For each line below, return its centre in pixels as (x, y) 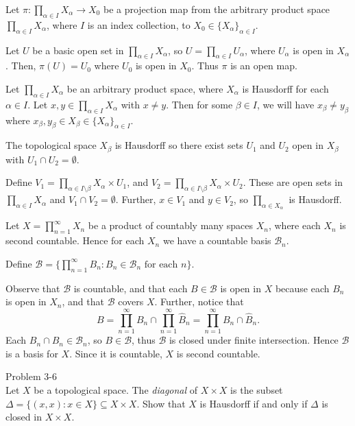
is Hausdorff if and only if (254, 403)
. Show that (161, 403)
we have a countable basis (217, 240)
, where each (294, 225)
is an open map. (264, 66)
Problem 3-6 (31, 376)
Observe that (33, 288)
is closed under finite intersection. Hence (254, 340)
